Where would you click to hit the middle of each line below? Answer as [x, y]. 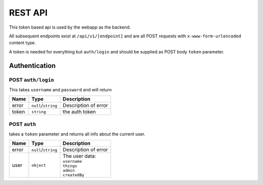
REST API [28, 13]
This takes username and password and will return [60, 89]
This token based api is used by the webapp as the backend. [70, 27]
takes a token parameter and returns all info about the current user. [77, 134]
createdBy [74, 175]
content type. [22, 43]
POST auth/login [32, 80]
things [70, 166]
